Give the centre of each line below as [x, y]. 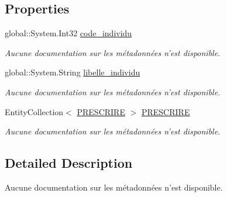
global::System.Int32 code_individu [68, 33]
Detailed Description [69, 163]
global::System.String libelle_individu [73, 72]
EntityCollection [34, 111]
